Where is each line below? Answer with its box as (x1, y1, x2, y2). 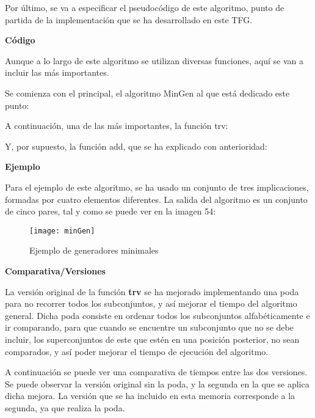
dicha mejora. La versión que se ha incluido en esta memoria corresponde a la (5, 389, 295, 402)
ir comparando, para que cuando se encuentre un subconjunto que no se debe (5, 321, 294, 334)
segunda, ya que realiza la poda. (5, 401, 125, 414)
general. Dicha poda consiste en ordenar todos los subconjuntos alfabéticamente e (5, 309, 310, 321)
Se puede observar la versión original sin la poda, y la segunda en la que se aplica (5, 377, 310, 390)
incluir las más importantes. (5, 66, 109, 79)
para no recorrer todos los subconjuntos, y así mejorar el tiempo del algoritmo (5, 297, 297, 310)
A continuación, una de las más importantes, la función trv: (5, 119, 228, 132)
